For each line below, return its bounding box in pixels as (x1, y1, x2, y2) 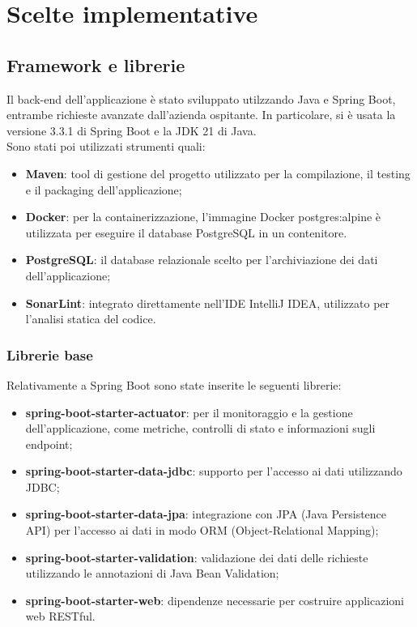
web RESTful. (25, 608, 96, 625)
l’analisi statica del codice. (25, 310, 156, 327)
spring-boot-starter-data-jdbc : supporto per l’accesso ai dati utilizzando (25, 463, 402, 480)
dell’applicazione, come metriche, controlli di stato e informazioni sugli (25, 420, 376, 437)
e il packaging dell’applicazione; (25, 181, 182, 198)
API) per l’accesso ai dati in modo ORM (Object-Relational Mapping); (25, 522, 379, 539)
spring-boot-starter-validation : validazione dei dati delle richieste (25, 548, 368, 565)
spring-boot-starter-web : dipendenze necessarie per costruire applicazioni (25, 591, 404, 608)
